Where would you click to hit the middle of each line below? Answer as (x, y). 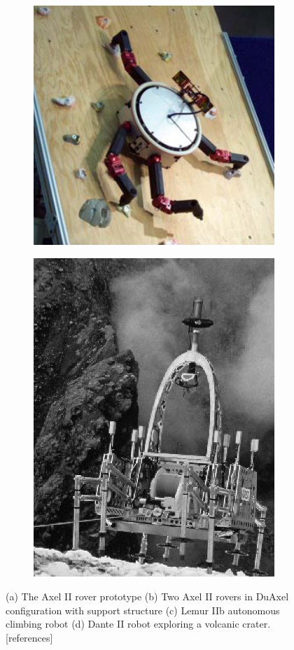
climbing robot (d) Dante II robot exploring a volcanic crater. (138, 624)
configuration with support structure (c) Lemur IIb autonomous (143, 610)
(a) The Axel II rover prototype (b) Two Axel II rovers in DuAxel (147, 596)
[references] (29, 637)
